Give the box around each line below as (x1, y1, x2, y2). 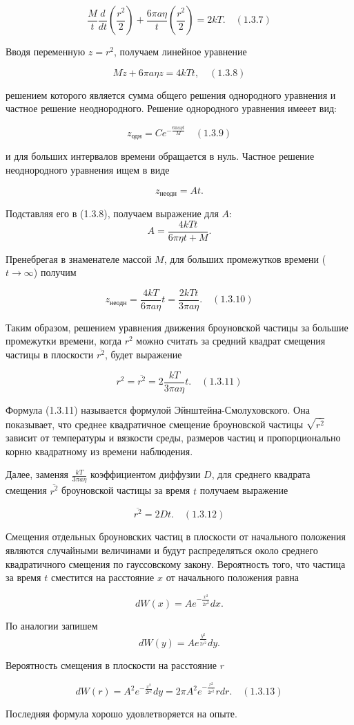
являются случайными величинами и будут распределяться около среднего (6, 543, 318, 558)
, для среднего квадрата (211, 467, 311, 481)
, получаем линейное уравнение (113, 44, 247, 58)
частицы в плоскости (6, 347, 94, 362)
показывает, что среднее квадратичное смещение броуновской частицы (6, 416, 304, 431)
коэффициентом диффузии (90, 467, 201, 481)
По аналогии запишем (6, 618, 98, 633)
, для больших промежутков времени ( (164, 251, 326, 266)
